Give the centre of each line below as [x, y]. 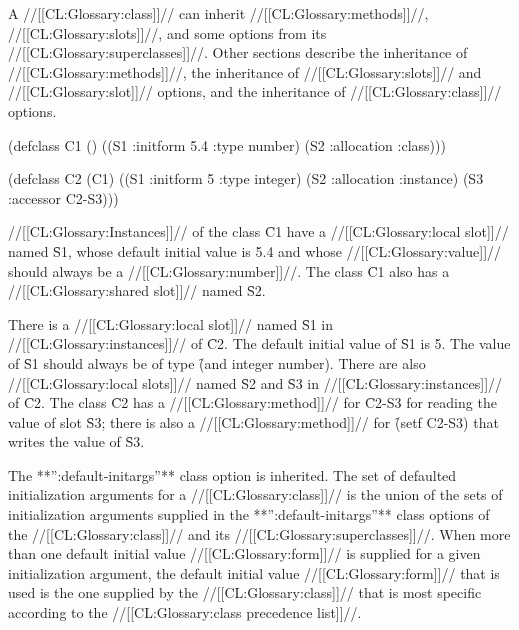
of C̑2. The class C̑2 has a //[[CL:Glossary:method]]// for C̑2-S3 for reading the [252, 402]
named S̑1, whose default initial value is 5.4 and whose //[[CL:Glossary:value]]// [255, 250]
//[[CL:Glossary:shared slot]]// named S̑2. [137, 290]
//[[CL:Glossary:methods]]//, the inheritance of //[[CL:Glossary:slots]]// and [245, 71]
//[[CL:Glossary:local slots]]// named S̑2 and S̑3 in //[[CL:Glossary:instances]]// [255, 382]
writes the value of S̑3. [76, 441]
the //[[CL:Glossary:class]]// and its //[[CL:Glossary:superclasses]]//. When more [259, 533]
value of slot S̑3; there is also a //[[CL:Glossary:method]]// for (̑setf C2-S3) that [253, 421]
